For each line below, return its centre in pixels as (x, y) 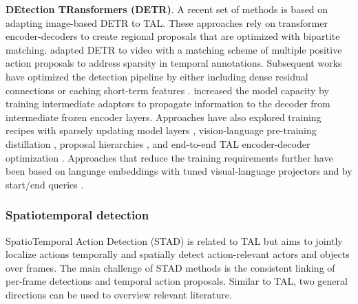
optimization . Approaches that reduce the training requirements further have (169, 157)
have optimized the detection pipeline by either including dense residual (157, 76)
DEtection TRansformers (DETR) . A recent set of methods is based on (167, 9)
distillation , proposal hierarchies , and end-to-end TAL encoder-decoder (158, 143)
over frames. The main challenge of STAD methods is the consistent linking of (170, 267)
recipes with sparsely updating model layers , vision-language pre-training (161, 130)
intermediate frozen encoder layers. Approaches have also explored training (164, 117)
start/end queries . (45, 184)
